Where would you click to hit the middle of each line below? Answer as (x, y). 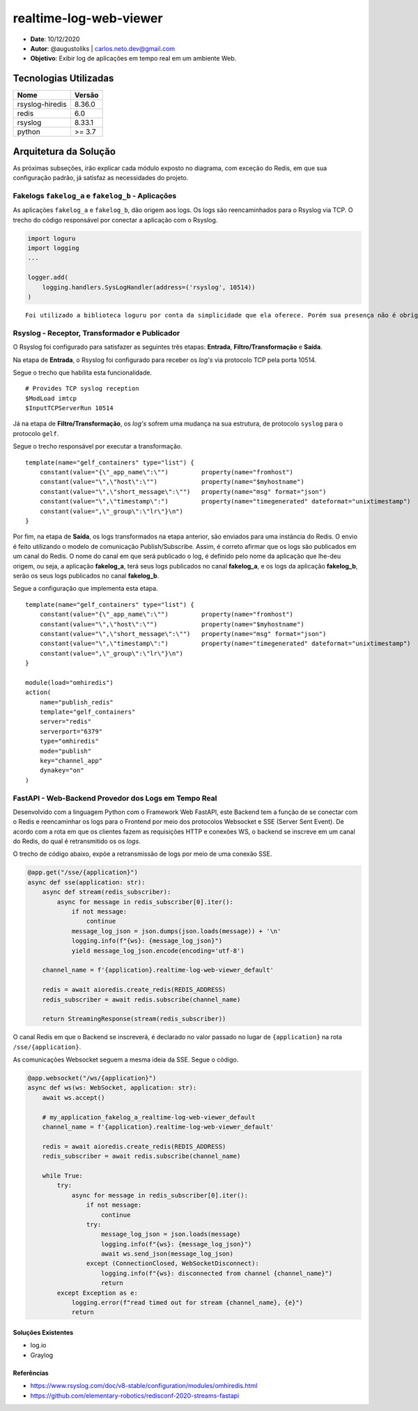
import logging (53, 248)
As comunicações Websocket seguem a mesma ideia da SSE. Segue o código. (126, 1059)
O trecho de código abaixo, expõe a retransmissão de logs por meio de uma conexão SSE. (142, 854)
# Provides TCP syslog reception (82, 388)
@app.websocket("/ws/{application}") (92, 1078)
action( (38, 693)
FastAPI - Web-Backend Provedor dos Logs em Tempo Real (115, 798)
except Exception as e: (98, 1293)
